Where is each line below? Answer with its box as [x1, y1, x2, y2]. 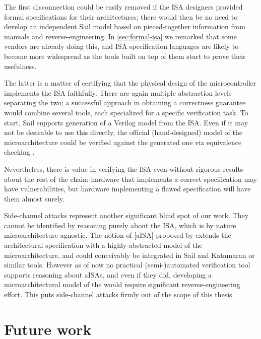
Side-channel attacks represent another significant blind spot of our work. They [4, 210, 249, 221]
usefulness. [4, 60, 37, 71]
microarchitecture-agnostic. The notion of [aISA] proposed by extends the [4, 230, 231, 240]
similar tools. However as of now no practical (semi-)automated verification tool [4, 259, 250, 270]
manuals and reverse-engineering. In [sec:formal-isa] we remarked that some [4, 31, 237, 41]
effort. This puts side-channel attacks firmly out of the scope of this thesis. [4, 289, 234, 300]
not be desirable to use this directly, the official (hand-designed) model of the [4, 127, 242, 138]
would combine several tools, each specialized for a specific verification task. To [4, 107, 248, 117]
